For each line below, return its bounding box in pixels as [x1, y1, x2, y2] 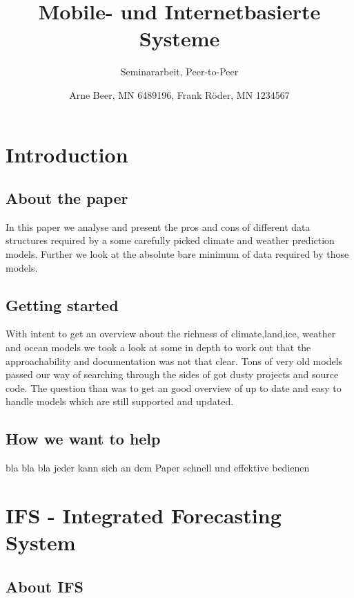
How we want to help [6, 428, 161, 449]
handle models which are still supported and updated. [6, 394, 234, 409]
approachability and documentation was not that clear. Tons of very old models [6, 353, 343, 368]
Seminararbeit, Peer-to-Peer [120, 64, 239, 79]
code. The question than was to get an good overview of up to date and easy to [6, 380, 342, 395]
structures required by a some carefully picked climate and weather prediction [6, 233, 335, 247]
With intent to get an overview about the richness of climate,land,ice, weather [6, 326, 336, 341]
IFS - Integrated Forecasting [6, 501, 282, 530]
